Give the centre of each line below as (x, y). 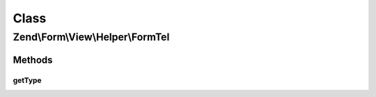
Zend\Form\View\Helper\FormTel (91, 37)
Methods (33, 60)
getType (27, 80)
